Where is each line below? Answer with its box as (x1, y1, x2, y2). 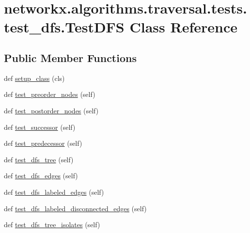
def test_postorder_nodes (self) (4, 105, 99, 115)
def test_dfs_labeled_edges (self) (4, 186, 104, 197)
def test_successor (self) (4, 122, 76, 132)
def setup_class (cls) (4, 73, 65, 83)
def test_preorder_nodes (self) (4, 89, 95, 99)
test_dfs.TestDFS (4, 17, 125, 37)
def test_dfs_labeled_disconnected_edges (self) (4, 203, 147, 213)
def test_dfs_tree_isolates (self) (4, 219, 100, 230)
